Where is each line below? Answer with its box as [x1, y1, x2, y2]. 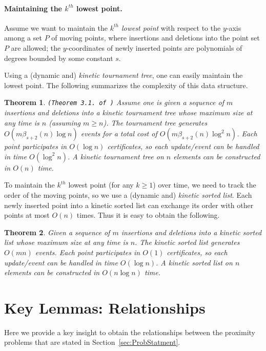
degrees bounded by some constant [4, 52, 113, 63]
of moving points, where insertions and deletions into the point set [51, 32, 260, 43]
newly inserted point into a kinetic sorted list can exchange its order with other [4, 199, 254, 210]
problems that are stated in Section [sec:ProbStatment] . [4, 337, 180, 347]
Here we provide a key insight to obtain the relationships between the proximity [4, 326, 255, 337]
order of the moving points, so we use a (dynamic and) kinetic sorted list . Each [4, 189, 252, 200]
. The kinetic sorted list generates [135, 237, 240, 247]
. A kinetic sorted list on [156, 257, 233, 267]
